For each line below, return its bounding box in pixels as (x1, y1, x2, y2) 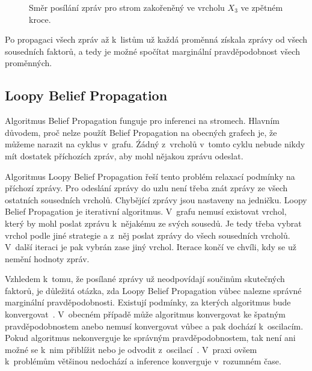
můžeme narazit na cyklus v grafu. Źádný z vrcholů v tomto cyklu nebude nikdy (5, 138, 305, 150)
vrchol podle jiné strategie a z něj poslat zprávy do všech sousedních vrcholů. (5, 228, 290, 241)
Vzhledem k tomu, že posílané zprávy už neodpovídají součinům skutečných (5, 272, 285, 285)
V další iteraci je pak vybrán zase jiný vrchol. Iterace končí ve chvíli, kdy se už (5, 241, 296, 253)
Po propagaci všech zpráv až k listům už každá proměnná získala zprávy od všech (5, 33, 308, 46)
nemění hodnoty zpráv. (5, 252, 90, 265)
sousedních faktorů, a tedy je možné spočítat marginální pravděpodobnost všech (5, 44, 300, 57)
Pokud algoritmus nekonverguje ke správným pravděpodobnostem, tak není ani (5, 331, 296, 344)
